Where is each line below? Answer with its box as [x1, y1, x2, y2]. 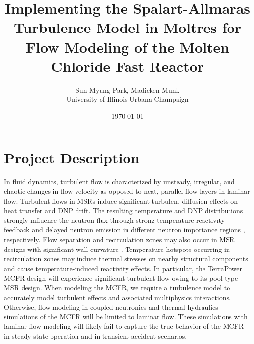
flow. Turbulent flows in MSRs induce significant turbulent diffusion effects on [4, 195, 238, 206]
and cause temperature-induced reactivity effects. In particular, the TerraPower [4, 263, 242, 273]
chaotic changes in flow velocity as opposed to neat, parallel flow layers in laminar [4, 186, 250, 196]
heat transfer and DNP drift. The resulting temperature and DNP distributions [4, 205, 243, 216]
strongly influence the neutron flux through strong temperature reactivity [4, 215, 225, 225]
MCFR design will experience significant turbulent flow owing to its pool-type [4, 273, 238, 283]
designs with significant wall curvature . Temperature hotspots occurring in [4, 244, 230, 254]
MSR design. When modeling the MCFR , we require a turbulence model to [4, 282, 230, 292]
